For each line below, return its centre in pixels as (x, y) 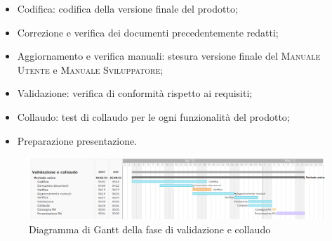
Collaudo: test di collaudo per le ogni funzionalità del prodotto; (153, 116)
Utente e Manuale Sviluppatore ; (90, 69)
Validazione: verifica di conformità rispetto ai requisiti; (135, 93)
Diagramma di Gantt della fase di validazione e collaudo (150, 229)
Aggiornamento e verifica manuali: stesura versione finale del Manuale (169, 56)
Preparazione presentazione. (77, 140)
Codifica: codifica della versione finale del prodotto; (127, 8)
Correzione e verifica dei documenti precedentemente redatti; (148, 32)
